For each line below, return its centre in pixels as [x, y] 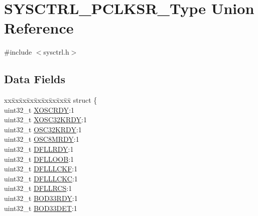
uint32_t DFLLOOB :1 [39, 159]
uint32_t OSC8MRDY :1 [42, 139]
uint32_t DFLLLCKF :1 [41, 169]
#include [18, 52]
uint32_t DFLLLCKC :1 [41, 178]
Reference [39, 28]
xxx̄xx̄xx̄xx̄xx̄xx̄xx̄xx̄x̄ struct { [51, 100]
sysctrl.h [56, 52]
